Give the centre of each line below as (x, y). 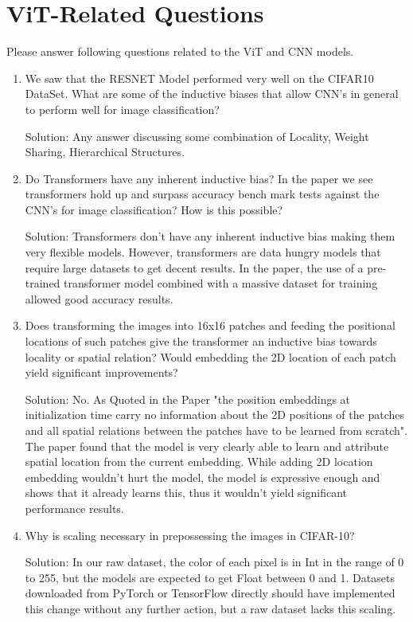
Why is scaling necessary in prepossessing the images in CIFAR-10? (190, 535)
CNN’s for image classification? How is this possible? (154, 209)
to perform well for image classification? (122, 109)
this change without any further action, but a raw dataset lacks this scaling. (210, 608)
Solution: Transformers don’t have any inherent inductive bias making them (210, 236)
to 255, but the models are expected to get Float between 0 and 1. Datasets (210, 577)
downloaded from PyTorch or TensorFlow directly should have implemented (210, 593)
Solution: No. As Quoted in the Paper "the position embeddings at (188, 399)
